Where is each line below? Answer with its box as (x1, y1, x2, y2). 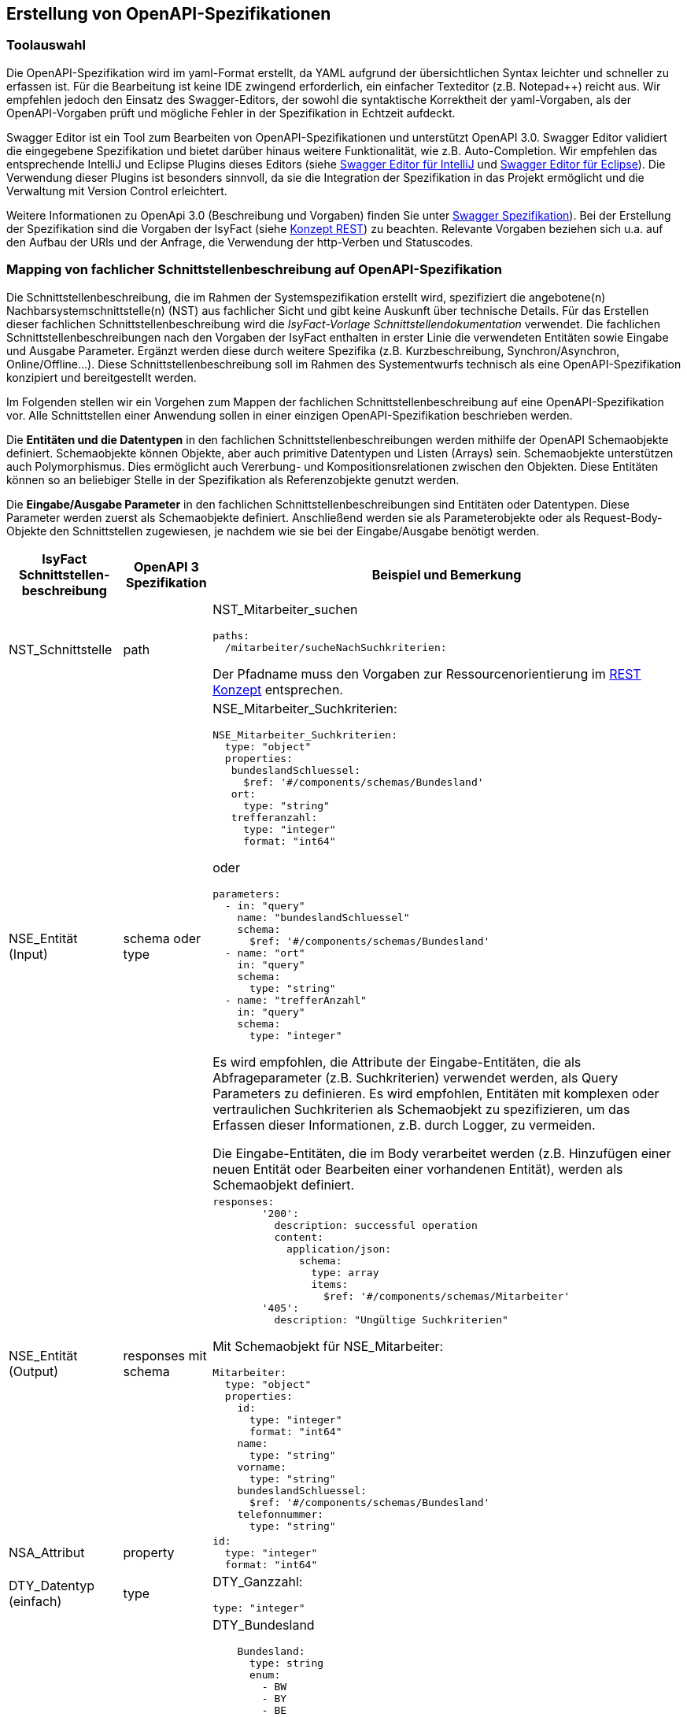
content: (274, 1230, 324, 1243)
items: (311, 1278, 349, 1290)
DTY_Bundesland (212, 1616, 315, 1633)
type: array (311, 1266, 379, 1278)
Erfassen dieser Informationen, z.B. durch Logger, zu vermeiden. (212, 1116, 596, 1133)
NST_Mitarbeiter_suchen (212, 601, 358, 617)
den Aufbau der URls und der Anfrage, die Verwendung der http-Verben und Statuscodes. (6, 235, 474, 249)
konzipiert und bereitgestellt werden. (6, 370, 197, 384)
